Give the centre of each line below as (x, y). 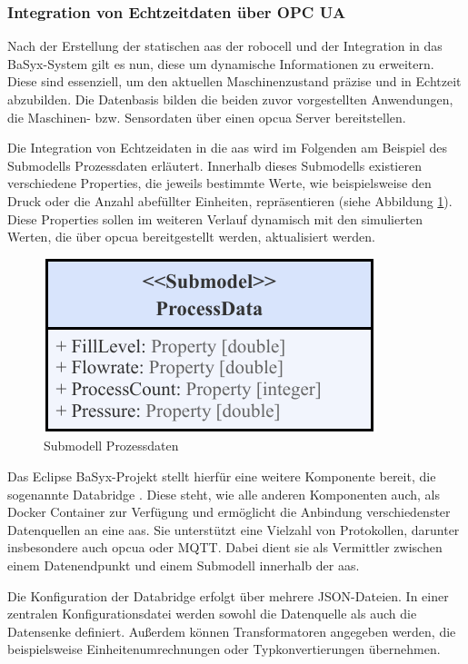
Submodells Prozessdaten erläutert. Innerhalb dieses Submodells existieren (214, 165)
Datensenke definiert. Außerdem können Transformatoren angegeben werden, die (232, 631)
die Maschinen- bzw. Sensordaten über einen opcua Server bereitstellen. (207, 117)
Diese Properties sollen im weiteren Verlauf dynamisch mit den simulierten (215, 218)
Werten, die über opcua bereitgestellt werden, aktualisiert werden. (191, 237)
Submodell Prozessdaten (111, 446)
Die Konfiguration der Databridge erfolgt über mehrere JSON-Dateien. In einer (228, 595)
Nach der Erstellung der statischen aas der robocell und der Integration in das (225, 46)
